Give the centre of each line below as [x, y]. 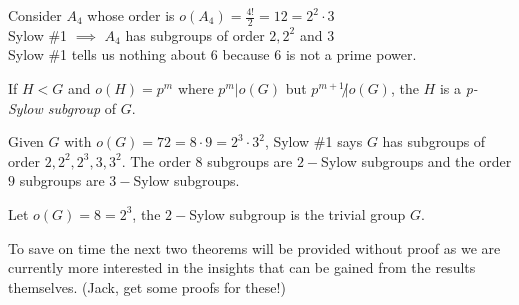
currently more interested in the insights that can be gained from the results [242, 267]
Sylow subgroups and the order [416, 160]
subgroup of [82, 107]
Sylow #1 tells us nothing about [107, 54]
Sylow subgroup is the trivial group [297, 213]
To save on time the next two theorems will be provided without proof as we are [254, 247]
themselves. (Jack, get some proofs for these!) [147, 286]
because [246, 54]
